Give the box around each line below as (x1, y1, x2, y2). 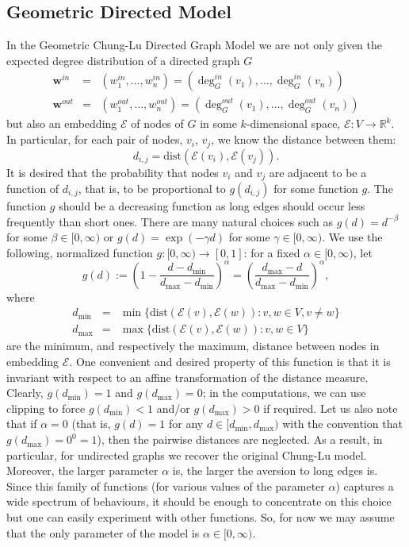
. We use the (322, 229, 383, 245)
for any (168, 415, 204, 432)
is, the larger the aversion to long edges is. (172, 462, 378, 479)
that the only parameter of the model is (6, 524, 200, 541)
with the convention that (282, 415, 403, 432)
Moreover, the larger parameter (6, 462, 159, 479)
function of (6, 179, 59, 196)
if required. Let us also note (263, 399, 398, 416)
